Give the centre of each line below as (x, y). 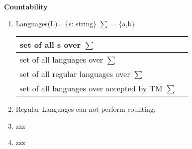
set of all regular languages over (75, 74)
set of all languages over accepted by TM (91, 88)
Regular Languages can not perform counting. (86, 109)
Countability (26, 6)
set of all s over (50, 45)
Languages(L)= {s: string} (56, 23)
